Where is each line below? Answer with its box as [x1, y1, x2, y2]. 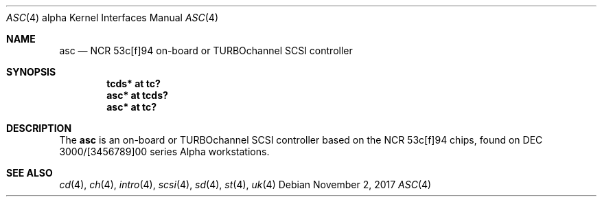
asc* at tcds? [106, 89, 168, 101]
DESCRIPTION [6, 122, 72, 134]
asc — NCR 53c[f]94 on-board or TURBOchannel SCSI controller [59, 45, 353, 56]
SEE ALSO [6, 167, 53, 179]
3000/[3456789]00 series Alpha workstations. [59, 146, 270, 157]
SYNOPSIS [6, 66, 56, 78]
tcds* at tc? [106, 78, 161, 89]
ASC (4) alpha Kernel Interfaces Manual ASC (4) [6, 12, 219, 23]
